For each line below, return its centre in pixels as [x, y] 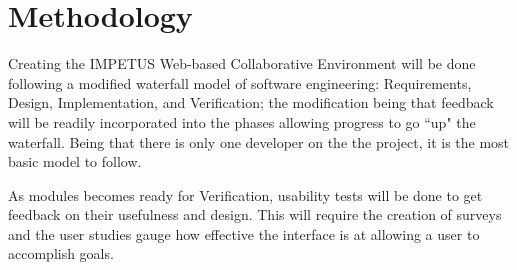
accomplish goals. [61, 253]
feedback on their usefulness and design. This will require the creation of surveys [255, 214]
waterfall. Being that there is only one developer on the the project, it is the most [259, 141]
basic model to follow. [75, 161]
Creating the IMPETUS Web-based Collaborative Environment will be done [242, 63]
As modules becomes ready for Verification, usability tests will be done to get [245, 194]
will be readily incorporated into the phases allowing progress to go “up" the [242, 121]
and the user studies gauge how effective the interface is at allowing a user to [244, 233]
